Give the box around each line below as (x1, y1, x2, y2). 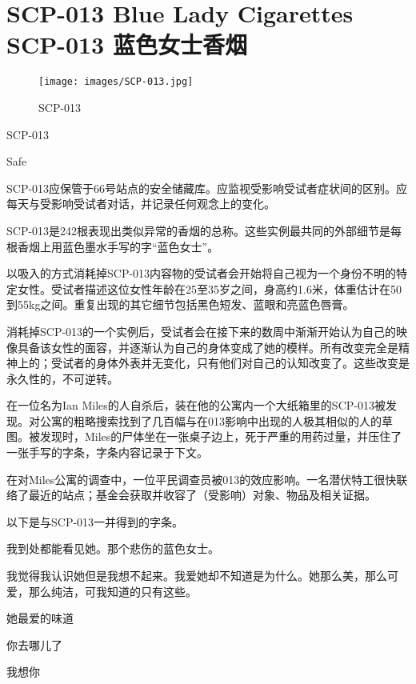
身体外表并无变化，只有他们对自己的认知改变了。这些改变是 (95, 354, 410, 371)
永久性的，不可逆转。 (6, 370, 118, 386)
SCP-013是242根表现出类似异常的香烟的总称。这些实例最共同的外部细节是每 (6, 222, 402, 238)
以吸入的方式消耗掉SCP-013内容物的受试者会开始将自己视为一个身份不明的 (6, 265, 397, 282)
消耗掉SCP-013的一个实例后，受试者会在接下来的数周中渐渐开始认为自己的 (6, 322, 397, 339)
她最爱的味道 (6, 610, 74, 626)
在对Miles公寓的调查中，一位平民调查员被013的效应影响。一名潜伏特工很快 (6, 470, 397, 487)
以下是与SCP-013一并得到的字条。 (6, 513, 184, 530)
